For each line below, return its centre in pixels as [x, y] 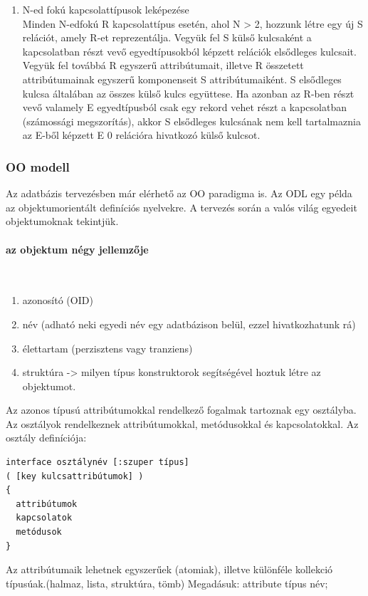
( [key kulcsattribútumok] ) [75, 476]
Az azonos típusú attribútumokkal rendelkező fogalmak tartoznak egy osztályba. [181, 410]
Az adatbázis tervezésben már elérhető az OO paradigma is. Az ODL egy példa [179, 193]
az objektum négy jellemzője [77, 249]
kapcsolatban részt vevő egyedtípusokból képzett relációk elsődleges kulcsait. [189, 51]
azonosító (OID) [58, 300]
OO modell [38, 166]
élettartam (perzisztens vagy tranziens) [107, 348]
